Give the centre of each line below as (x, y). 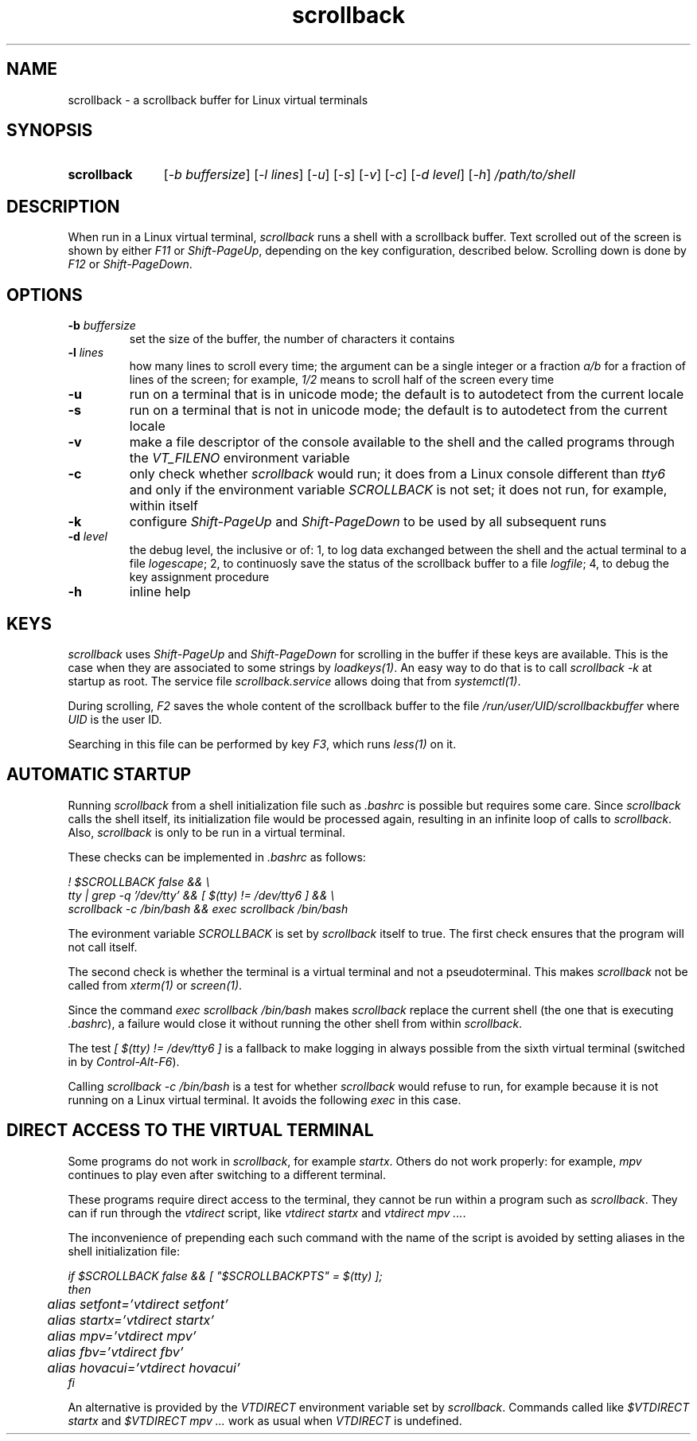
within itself (164, 506)
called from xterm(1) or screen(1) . (155, 985)
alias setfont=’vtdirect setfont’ (138, 1304)
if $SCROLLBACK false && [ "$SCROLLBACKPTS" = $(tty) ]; (225, 1275)
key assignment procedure (199, 577)
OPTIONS (45, 295)
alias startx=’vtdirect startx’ (130, 1320)
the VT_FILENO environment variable (239, 458)
